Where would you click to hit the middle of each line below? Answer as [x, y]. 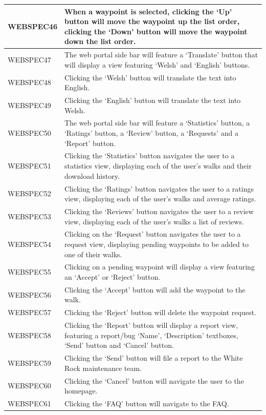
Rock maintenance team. [103, 368]
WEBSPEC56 [29, 294]
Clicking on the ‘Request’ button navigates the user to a [152, 234]
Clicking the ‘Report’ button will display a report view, [151, 325]
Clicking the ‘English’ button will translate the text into [152, 100]
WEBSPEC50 [29, 133]
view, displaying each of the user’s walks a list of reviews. [154, 221]
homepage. [81, 391]
